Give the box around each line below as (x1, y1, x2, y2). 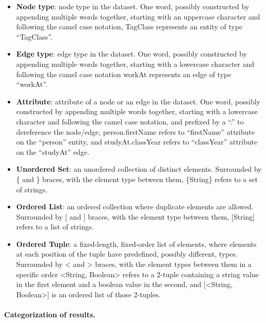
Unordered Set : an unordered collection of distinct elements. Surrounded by (16, 164, 262, 174)
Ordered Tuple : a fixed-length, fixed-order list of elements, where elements (16, 238, 257, 249)
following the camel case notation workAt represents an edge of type (16, 68, 232, 79)
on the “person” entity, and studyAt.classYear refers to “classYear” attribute (16, 136, 258, 147)
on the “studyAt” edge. (16, 146, 89, 157)
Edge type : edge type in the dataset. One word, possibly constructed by (16, 48, 247, 59)
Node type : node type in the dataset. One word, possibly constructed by (16, 1, 250, 11)
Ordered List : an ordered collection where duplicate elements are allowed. (16, 201, 254, 212)
